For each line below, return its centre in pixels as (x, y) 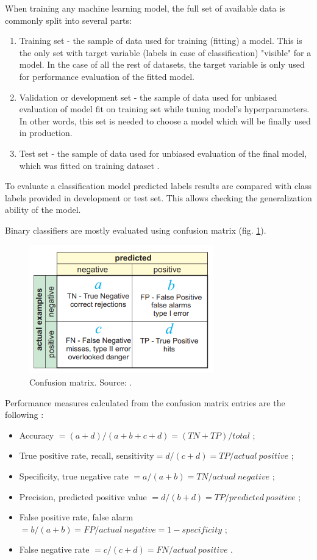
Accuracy (37, 435)
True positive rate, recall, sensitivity (87, 455)
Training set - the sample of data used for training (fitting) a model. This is (161, 41)
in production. (46, 133)
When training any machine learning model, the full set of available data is (145, 8)
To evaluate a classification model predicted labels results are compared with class (158, 186)
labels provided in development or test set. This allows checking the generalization (158, 197)
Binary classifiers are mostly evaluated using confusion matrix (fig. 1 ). (136, 230)
